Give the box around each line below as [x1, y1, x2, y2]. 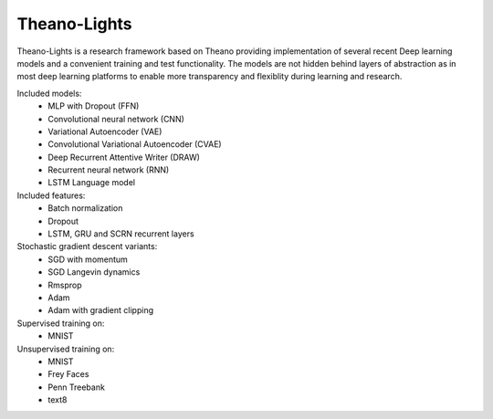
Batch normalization [47, 203, 123, 214]
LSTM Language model [47, 177, 136, 188]
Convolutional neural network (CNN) [47, 113, 184, 124]
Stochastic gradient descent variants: [16, 241, 158, 252]
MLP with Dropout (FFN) [47, 100, 140, 111]
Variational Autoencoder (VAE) [47, 126, 163, 137]
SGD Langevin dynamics [47, 267, 141, 278]
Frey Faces [47, 369, 89, 380]
